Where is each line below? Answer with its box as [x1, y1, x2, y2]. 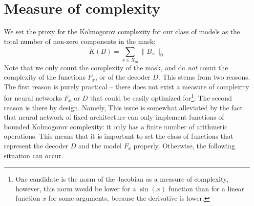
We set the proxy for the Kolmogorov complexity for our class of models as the [4, 26, 240, 37]
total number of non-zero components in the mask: [4, 36, 156, 46]
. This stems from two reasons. [158, 72, 250, 82]
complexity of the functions [4, 72, 85, 82]
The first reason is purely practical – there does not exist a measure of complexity [4, 81, 249, 91]
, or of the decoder [95, 72, 150, 82]
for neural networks [4, 92, 62, 103]
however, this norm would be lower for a [15, 183, 136, 193]
